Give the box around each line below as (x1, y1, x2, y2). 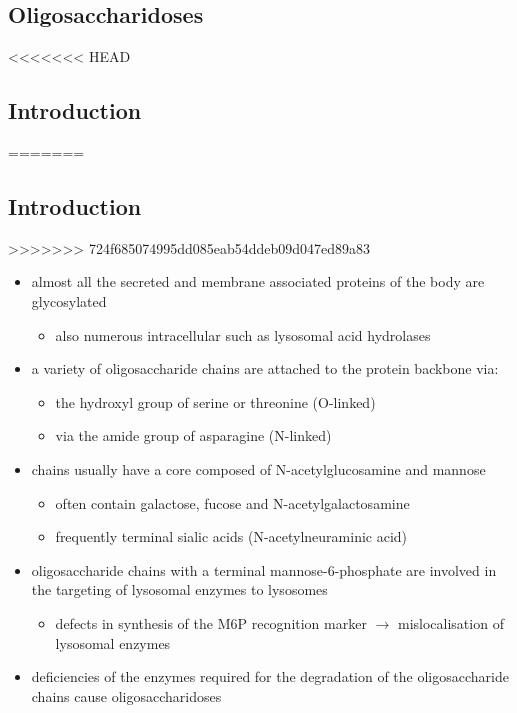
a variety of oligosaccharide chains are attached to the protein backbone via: (31, 358, 499, 379)
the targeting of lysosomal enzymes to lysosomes (31, 579, 328, 600)
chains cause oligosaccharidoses (31, 685, 222, 706)
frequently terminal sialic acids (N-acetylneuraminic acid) (55, 526, 408, 547)
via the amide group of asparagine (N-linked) (55, 425, 332, 446)
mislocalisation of (397, 612, 504, 633)
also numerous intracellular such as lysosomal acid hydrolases (55, 324, 431, 345)
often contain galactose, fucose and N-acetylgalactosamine (55, 492, 410, 513)
